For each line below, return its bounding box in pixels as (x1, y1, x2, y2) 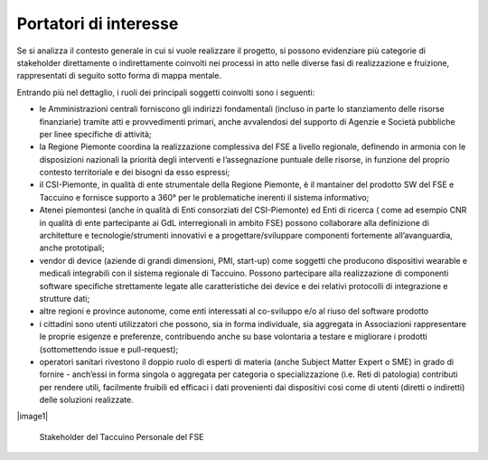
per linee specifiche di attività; (39, 128, 153, 139)
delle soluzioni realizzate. (39, 394, 135, 406)
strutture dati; (39, 293, 90, 304)
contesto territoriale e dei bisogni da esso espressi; (39, 167, 230, 178)
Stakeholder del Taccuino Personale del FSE (39, 431, 204, 442)
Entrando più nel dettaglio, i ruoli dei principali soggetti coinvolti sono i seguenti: (16, 87, 315, 98)
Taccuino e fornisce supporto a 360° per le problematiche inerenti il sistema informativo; (39, 192, 370, 202)
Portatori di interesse (16, 14, 179, 33)
